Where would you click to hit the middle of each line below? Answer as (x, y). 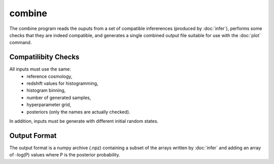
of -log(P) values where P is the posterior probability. (65, 155)
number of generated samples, (59, 97)
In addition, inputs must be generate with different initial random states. (84, 121)
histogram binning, (46, 90)
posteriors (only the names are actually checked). (78, 112)
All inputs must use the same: (40, 69)
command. (21, 43)
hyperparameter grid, (49, 105)
